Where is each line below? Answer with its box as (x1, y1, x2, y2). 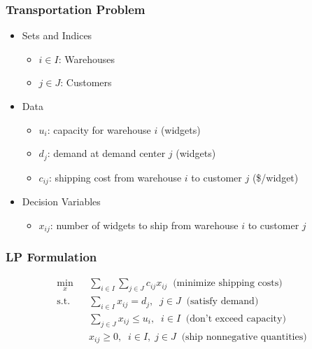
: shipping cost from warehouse (48, 170, 182, 184)
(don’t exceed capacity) (185, 314, 286, 324)
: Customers (60, 75, 112, 90)
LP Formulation (6, 248, 97, 266)
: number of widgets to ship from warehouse (50, 217, 239, 232)
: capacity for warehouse (47, 122, 151, 137)
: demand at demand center (47, 146, 166, 160)
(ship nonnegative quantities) (181, 331, 307, 342)
